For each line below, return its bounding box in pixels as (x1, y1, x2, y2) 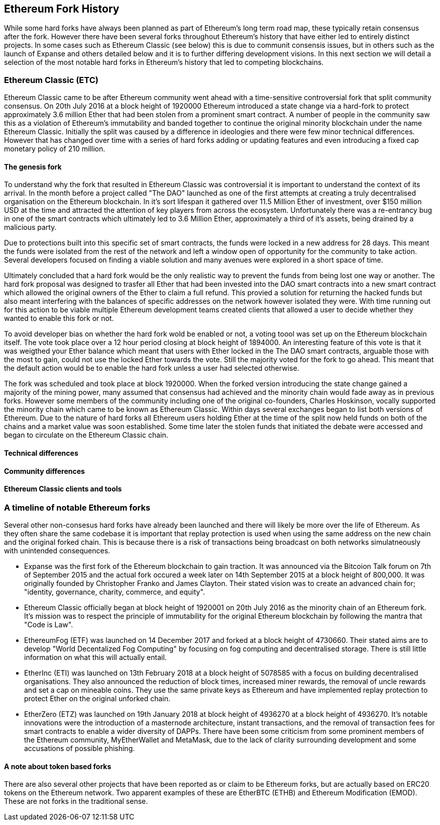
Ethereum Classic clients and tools (4, 484, 122, 493)
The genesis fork (4, 162, 62, 171)
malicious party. (4, 223, 57, 232)
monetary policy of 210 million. (4, 144, 105, 153)
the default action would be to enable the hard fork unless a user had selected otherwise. (4, 364, 299, 373)
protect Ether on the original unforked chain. (24, 694, 171, 703)
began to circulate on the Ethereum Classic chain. (4, 431, 168, 440)
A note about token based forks (4, 762, 112, 771)
